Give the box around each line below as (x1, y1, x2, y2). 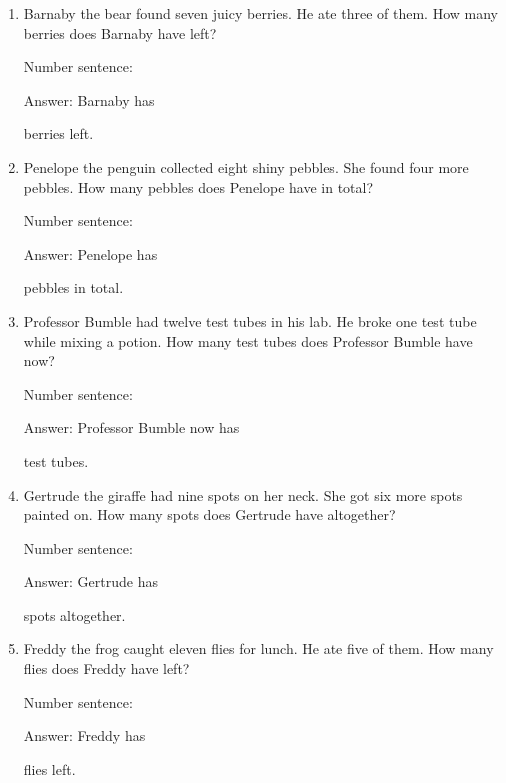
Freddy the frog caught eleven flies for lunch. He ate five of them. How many (23, 638, 494, 659)
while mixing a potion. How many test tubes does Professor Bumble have (23, 330, 473, 351)
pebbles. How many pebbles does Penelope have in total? (23, 176, 374, 197)
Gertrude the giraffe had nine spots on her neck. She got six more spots (23, 484, 463, 505)
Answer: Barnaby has (23, 89, 155, 110)
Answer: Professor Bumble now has (23, 417, 240, 438)
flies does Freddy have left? (23, 658, 190, 679)
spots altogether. (23, 604, 126, 625)
